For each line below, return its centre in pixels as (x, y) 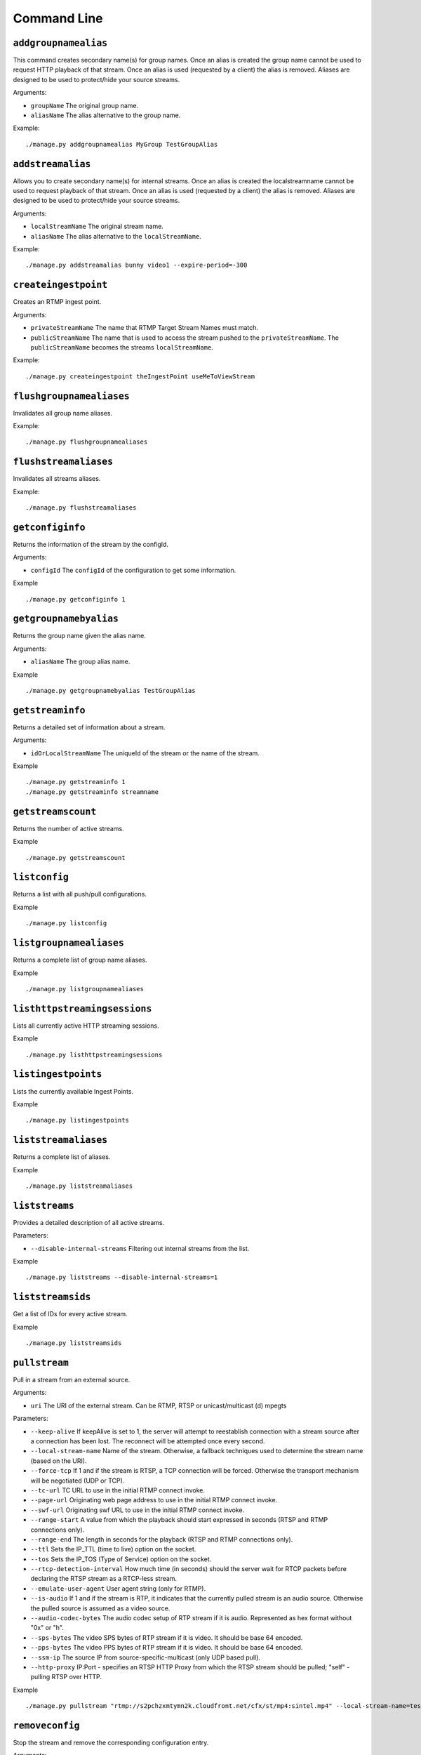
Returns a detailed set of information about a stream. (89, 727)
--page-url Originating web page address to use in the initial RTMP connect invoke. (154, 1500)
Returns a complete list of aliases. (62, 1157)
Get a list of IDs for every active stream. (70, 1314)
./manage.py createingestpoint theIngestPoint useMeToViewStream (140, 376)
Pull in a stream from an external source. (72, 1380)
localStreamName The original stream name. (97, 226)
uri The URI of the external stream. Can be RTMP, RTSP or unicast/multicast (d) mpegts (159, 1405)
